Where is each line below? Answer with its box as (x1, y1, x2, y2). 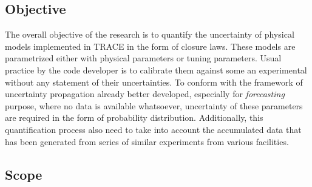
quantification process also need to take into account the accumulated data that (5, 123, 302, 135)
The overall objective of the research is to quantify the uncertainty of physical (5, 28, 294, 41)
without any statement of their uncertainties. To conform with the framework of (5, 75, 303, 88)
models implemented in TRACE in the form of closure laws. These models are (5, 39, 296, 52)
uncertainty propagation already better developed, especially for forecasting (5, 87, 285, 100)
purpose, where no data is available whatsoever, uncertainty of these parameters (5, 99, 303, 112)
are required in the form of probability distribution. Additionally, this (5, 111, 263, 124)
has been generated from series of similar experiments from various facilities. (5, 135, 289, 148)
